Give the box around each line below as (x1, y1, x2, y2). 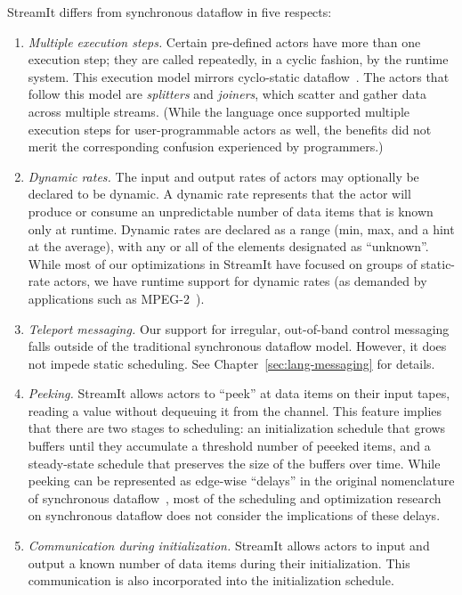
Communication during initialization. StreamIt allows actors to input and (28, 536, 430, 555)
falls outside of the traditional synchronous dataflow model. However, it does (28, 337, 447, 355)
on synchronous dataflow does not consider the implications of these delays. (28, 506, 441, 525)
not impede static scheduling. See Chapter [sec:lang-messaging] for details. (28, 354, 435, 372)
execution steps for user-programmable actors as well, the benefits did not (28, 119, 432, 138)
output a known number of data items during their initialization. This (28, 553, 410, 572)
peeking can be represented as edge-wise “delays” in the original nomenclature (28, 471, 455, 490)
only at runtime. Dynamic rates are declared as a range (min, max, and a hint (28, 219, 455, 238)
